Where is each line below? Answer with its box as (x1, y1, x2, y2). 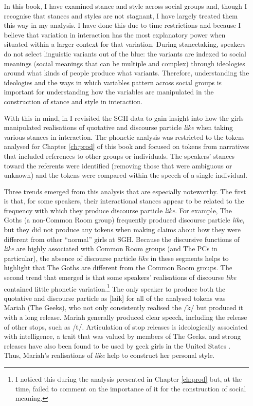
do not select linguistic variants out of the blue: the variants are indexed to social (4, 48, 246, 58)
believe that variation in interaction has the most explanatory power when (4, 29, 226, 39)
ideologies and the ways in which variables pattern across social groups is (4, 77, 222, 87)
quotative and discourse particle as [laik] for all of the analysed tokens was (4, 293, 226, 303)
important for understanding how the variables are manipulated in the (4, 87, 214, 97)
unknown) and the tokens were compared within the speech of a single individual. (4, 170, 248, 180)
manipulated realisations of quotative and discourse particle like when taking (4, 122, 233, 132)
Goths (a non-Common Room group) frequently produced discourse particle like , (4, 215, 245, 225)
